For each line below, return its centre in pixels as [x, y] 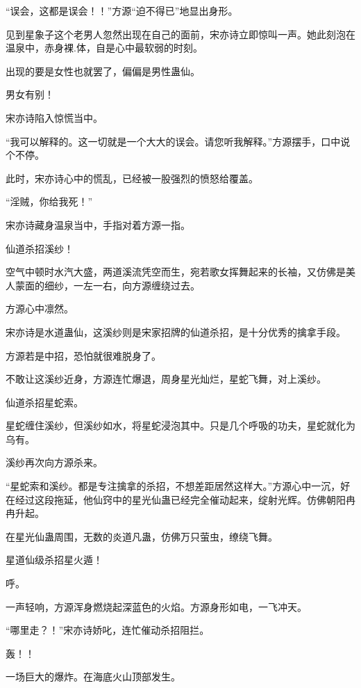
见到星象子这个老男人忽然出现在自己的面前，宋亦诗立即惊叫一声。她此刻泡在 [180, 34]
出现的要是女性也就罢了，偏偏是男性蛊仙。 [103, 71]
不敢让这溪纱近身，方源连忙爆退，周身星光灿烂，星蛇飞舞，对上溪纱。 [166, 379]
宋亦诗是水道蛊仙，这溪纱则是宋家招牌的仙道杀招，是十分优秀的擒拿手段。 [176, 331]
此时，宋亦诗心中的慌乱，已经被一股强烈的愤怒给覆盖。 [132, 178]
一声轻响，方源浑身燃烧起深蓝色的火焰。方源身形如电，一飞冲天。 [156, 606]
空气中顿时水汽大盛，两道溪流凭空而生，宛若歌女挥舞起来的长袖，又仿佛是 [176, 272]
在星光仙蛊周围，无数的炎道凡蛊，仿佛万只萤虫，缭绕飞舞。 [142, 536]
